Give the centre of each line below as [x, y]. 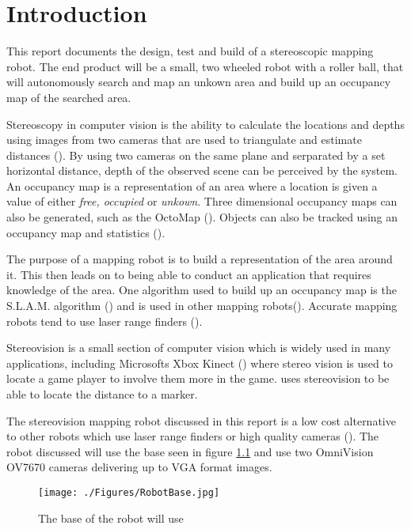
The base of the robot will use [111, 518]
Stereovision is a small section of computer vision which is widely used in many [199, 348]
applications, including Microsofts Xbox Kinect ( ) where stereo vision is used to [200, 363]
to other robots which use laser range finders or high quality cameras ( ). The [193, 436]
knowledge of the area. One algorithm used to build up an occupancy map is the [202, 290]
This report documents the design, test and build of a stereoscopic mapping [190, 51]
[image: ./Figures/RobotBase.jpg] [129, 492]
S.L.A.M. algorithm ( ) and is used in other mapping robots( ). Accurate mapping [202, 306]
